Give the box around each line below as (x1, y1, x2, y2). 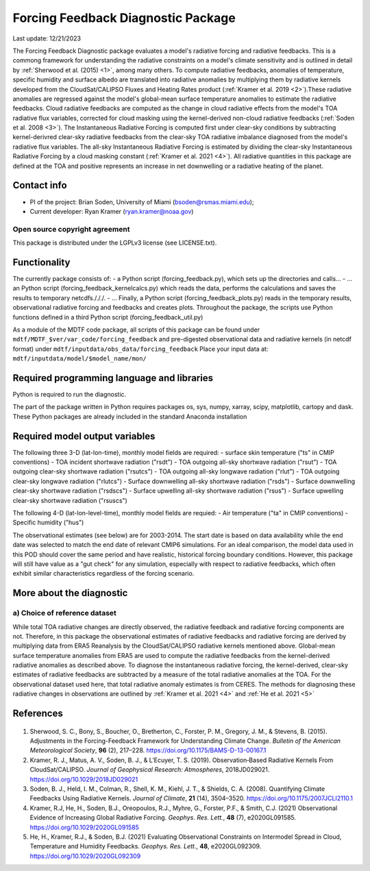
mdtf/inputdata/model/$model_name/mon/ (12, 355, 147, 363)
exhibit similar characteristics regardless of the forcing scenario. (12, 569, 195, 578)
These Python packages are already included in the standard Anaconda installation (12, 412, 247, 421)
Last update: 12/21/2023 (12, 34, 82, 42)
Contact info (12, 180, 68, 191)
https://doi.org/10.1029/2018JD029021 (29, 775, 138, 783)
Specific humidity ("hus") (12, 518, 84, 527)
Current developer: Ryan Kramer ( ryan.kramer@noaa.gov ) (29, 207, 194, 215)
